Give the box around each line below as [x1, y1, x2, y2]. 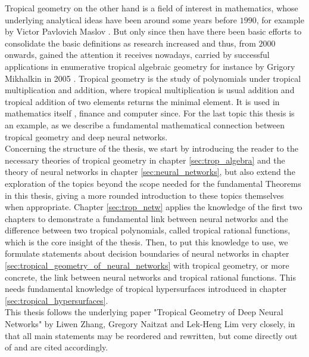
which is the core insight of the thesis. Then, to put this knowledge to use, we [5, 235, 288, 248]
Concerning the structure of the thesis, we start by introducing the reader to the [5, 142, 298, 155]
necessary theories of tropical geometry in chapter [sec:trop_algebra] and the [5, 153, 285, 166]
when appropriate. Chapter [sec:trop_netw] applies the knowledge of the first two [5, 201, 302, 213]
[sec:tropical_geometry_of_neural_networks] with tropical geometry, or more [5, 259, 289, 272]
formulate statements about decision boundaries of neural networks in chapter [5, 247, 289, 260]
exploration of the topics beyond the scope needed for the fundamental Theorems [5, 177, 301, 189]
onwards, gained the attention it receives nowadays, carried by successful [5, 48, 270, 61]
